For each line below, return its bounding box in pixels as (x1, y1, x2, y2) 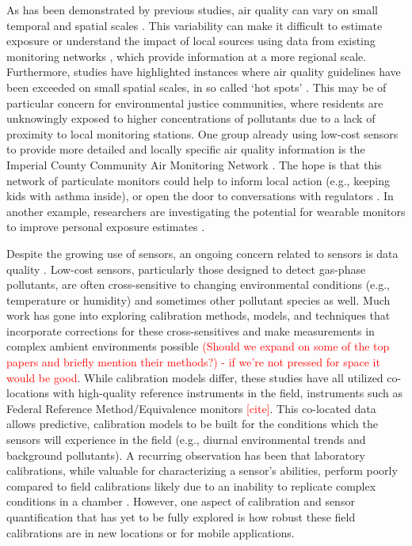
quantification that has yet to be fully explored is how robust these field (6, 509, 356, 525)
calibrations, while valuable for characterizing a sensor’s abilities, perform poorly (6, 462, 398, 479)
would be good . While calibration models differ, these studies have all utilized (6, 369, 383, 385)
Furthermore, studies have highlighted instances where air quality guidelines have (6, 63, 401, 80)
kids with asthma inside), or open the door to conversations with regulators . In (6, 188, 394, 204)
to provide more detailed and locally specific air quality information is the (6, 141, 365, 157)
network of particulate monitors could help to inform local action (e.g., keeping (6, 172, 391, 188)
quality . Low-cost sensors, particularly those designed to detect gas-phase (6, 260, 366, 277)
